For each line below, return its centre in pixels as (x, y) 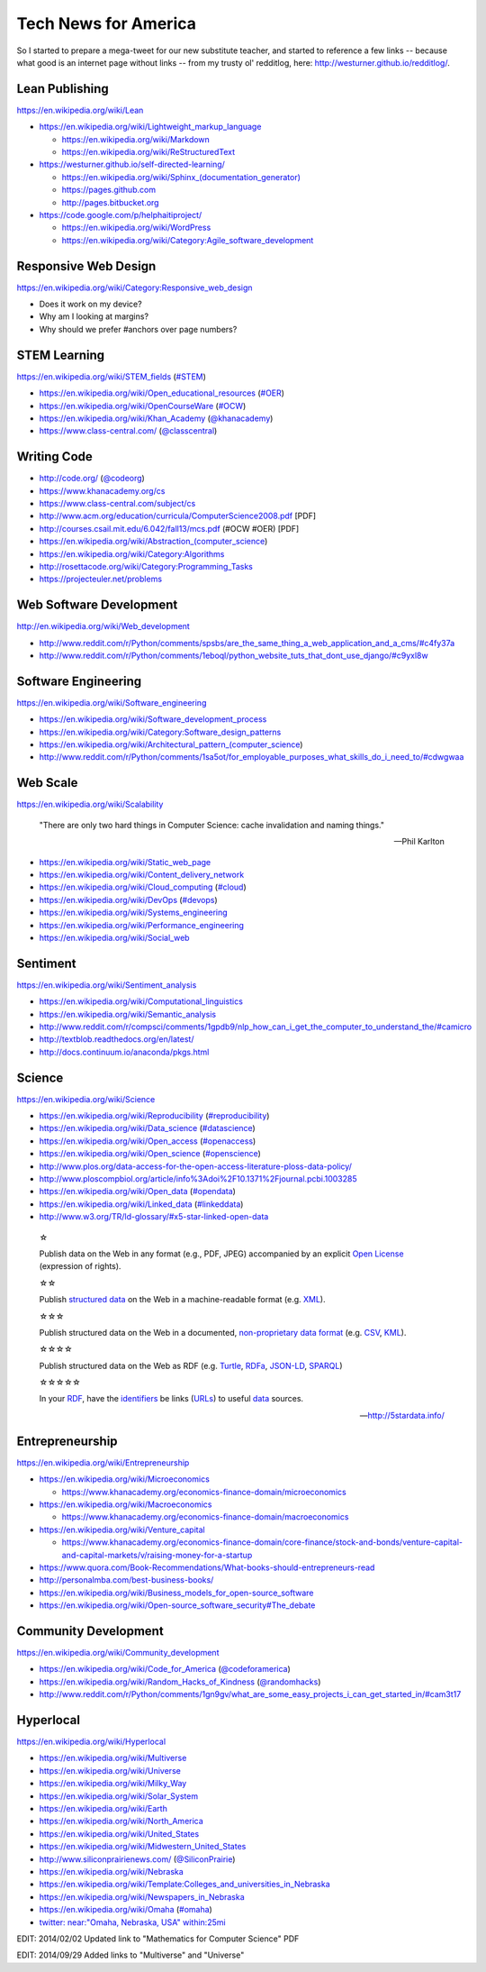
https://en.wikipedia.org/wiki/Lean (80, 110)
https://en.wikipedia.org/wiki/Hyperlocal (91, 1742)
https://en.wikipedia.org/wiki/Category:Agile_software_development (188, 240)
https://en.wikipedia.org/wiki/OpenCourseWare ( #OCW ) (143, 406)
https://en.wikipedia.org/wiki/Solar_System (118, 1796)
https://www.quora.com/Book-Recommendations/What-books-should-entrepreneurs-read (207, 1567)
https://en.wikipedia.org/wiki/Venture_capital (122, 1529)
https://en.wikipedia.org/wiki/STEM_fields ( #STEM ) (112, 376)
